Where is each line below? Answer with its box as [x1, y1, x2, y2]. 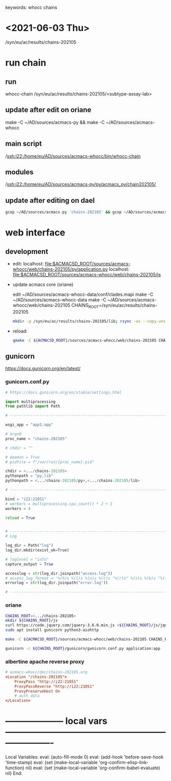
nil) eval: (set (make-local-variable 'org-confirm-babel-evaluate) [25, 765, 160, 771]
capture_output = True [5, 561, 53, 566]
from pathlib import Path [5, 404, 60, 409]
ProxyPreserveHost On [14, 689, 60, 694]
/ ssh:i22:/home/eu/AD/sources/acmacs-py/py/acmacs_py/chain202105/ [5, 181, 156, 187]
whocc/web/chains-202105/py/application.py [12, 266, 108, 272]
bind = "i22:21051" [5, 496, 47, 502]
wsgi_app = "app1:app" [5, 422, 53, 428]
